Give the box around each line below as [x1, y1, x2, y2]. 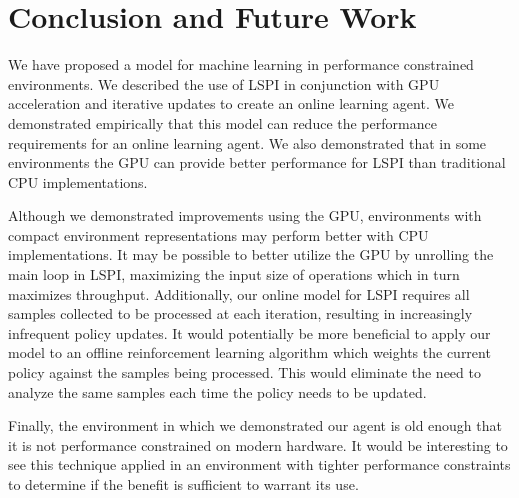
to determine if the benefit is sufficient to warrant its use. [8, 474, 359, 494]
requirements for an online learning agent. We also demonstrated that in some [8, 132, 487, 153]
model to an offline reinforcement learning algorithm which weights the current [8, 342, 491, 363]
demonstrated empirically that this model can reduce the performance [8, 112, 437, 133]
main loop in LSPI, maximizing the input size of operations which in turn [8, 264, 460, 285]
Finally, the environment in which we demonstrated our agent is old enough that [8, 415, 502, 436]
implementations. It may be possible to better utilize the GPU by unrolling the [8, 244, 494, 265]
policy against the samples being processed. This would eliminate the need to [8, 362, 481, 383]
